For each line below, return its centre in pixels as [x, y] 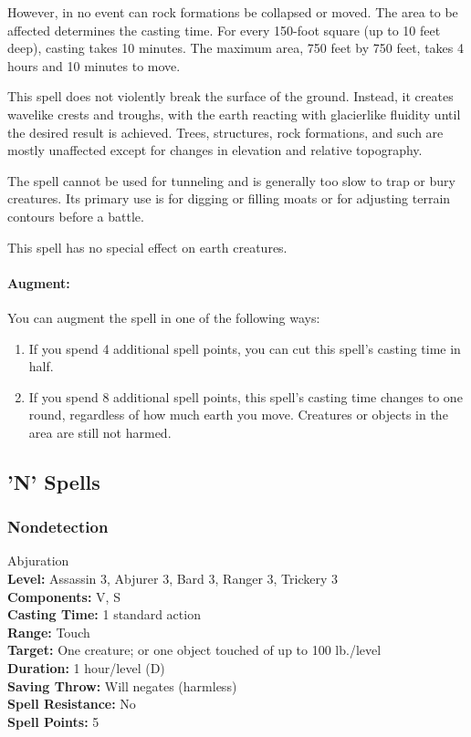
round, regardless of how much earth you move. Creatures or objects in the [238, 415]
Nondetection [58, 527]
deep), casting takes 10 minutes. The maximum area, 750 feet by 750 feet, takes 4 [235, 48]
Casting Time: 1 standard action [104, 614]
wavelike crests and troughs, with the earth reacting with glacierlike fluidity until [234, 114]
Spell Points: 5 [53, 721]
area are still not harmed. [100, 432]
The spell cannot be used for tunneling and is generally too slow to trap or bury [231, 180]
